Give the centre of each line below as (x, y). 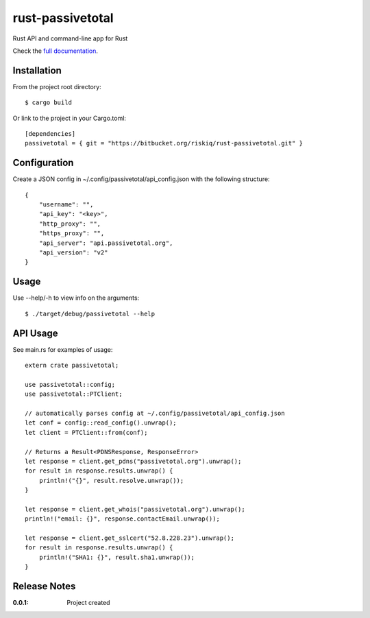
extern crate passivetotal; (72, 366)
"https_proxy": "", (72, 234)
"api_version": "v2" (73, 253)
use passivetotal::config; (70, 384)
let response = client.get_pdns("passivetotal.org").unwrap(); (133, 461)
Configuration (43, 163)
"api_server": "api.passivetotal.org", (106, 243)
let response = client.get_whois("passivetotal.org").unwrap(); (135, 509)
